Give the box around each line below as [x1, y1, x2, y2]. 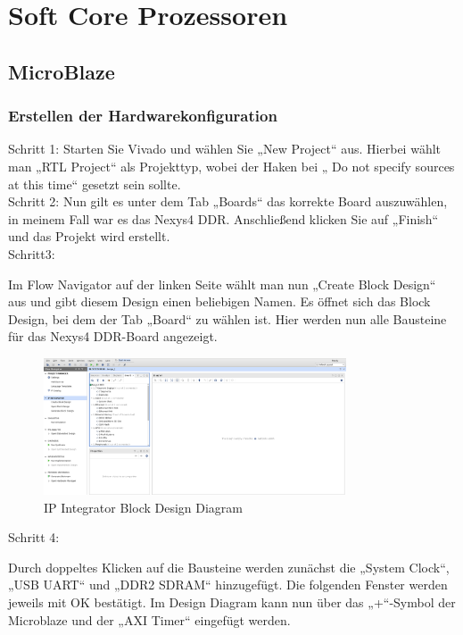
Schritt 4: [8, 528, 60, 547]
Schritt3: [8, 244, 55, 263]
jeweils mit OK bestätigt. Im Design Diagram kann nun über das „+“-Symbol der [8, 593, 456, 612]
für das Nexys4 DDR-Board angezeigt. [8, 327, 218, 346]
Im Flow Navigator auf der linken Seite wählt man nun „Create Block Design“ [8, 274, 436, 293]
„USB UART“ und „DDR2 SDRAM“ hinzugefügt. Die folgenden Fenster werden [8, 575, 448, 594]
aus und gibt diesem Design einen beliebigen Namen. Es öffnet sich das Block [8, 292, 431, 311]
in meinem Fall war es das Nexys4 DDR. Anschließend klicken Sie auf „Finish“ [8, 209, 439, 228]
